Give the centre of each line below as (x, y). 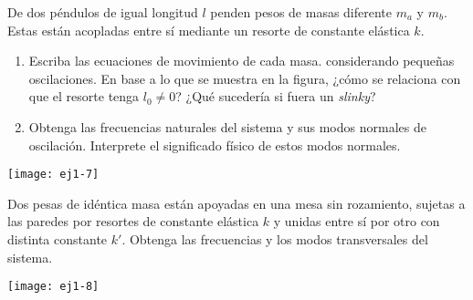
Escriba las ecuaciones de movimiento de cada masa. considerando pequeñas (242, 61)
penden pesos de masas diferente (301, 12)
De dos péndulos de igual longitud (103, 12)
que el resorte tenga (84, 96)
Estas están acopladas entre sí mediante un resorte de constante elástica (209, 30)
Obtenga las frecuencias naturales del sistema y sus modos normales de (227, 126)
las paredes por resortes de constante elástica (133, 221)
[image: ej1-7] (53, 175)
